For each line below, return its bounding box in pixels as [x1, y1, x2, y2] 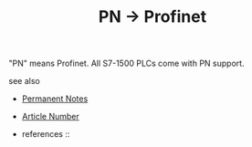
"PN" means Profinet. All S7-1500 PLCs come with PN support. [8, 58, 245, 69]
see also [8, 76, 40, 87]
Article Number [21, 111, 79, 122]
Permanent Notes [21, 93, 89, 104]
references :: [21, 129, 70, 140]
